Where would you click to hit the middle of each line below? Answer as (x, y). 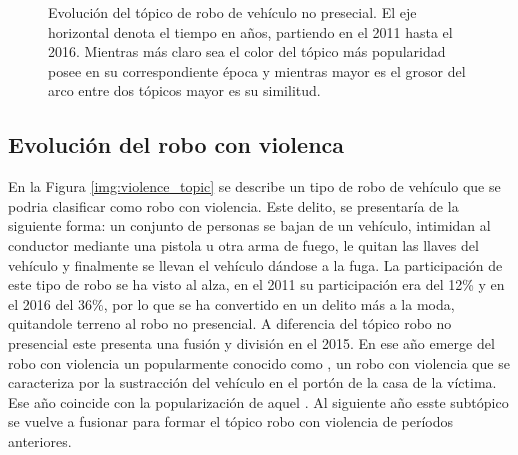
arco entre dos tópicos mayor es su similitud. (184, 90)
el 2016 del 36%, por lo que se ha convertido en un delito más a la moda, (231, 303)
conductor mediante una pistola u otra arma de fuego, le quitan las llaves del (243, 244)
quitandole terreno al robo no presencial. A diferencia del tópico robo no (230, 323)
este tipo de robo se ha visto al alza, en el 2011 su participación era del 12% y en (256, 284)
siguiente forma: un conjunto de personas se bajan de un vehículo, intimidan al (249, 225)
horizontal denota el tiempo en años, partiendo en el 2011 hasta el (250, 31)
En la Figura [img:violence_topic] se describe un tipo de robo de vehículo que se (254, 186)
